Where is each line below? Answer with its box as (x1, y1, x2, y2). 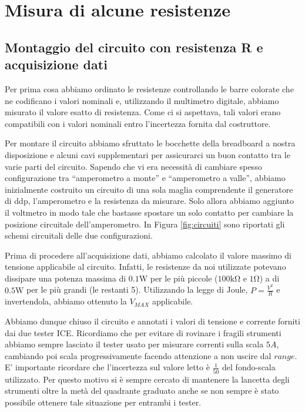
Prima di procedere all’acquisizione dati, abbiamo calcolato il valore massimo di (5, 249, 291, 261)
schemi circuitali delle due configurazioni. (5, 229, 153, 242)
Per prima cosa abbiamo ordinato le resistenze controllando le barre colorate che (5, 82, 294, 95)
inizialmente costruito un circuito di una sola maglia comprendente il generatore (5, 183, 293, 195)
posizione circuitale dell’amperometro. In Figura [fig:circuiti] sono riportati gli (5, 217, 285, 230)
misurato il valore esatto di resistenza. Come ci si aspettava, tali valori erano (5, 106, 281, 118)
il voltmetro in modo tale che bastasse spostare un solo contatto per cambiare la (5, 206, 294, 218)
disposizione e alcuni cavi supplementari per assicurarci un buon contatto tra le (5, 148, 290, 160)
